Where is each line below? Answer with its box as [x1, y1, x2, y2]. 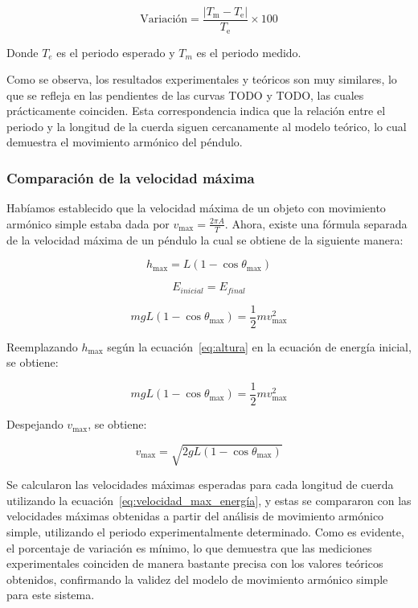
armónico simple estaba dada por [6, 215, 170, 232]
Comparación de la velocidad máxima [6, 168, 255, 187]
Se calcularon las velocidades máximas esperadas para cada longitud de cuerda [6, 476, 394, 493]
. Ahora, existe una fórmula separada [224, 215, 408, 232]
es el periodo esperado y [56, 43, 175, 60]
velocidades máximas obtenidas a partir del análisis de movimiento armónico [6, 507, 384, 524]
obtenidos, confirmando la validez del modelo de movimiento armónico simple [6, 570, 388, 587]
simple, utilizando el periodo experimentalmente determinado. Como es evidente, [6, 524, 404, 540]
